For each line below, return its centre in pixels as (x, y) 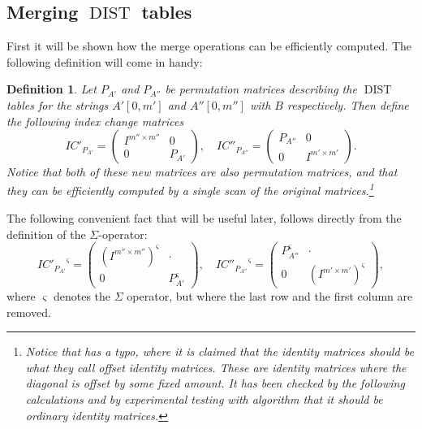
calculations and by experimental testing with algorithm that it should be (204, 399)
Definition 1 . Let (52, 89)
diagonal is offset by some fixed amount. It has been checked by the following (215, 383)
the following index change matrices (95, 121)
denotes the (82, 296)
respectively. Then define (348, 104)
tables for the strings (58, 104)
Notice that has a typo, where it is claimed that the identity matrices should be (220, 351)
